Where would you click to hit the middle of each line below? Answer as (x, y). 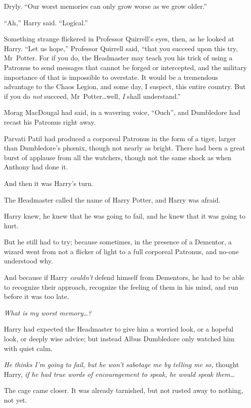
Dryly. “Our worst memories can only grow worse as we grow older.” (106, 6)
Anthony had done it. (36, 167)
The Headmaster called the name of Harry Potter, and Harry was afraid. (112, 199)
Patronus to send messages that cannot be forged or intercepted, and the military (125, 67)
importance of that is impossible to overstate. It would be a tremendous (111, 77)
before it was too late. (36, 296)
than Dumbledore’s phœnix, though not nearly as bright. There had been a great (125, 148)
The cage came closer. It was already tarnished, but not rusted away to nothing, (124, 390)
